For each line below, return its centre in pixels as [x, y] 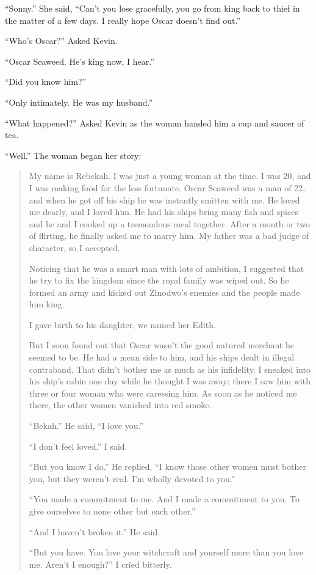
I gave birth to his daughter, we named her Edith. [122, 324]
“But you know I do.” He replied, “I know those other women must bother [168, 467]
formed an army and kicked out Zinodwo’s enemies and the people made [164, 292]
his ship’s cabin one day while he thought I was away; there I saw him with [170, 381]
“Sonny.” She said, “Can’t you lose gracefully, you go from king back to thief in [153, 8]
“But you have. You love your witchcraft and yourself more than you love [166, 552]
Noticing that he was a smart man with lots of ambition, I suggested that [167, 268]
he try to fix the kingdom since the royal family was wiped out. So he [159, 280]
